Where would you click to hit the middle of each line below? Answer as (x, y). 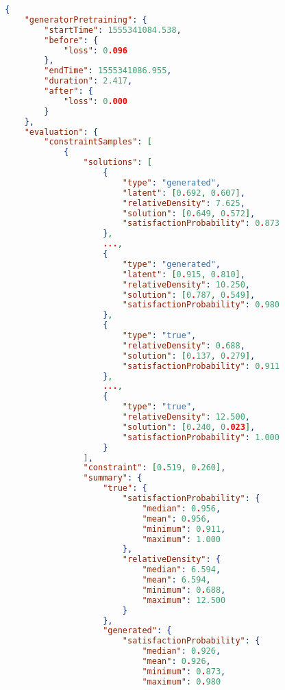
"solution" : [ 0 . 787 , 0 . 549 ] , (189, 295)
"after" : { (69, 91)
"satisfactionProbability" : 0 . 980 (201, 305)
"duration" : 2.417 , (88, 81)
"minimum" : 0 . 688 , (184, 590)
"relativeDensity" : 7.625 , (184, 203)
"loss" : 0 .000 (96, 101)
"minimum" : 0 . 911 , (184, 529)
